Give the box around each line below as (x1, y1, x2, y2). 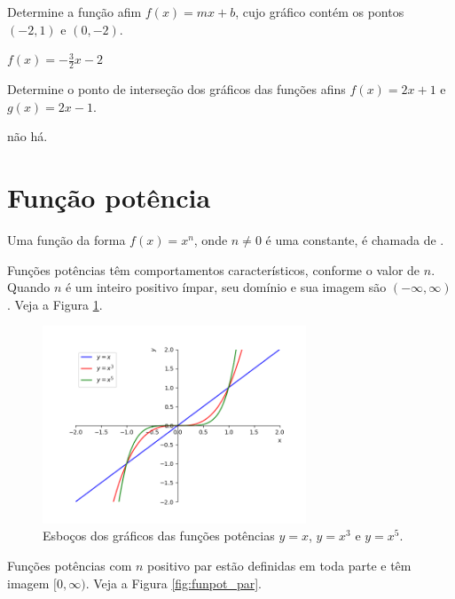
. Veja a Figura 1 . (7, 295, 103, 313)
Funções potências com (7, 556, 132, 575)
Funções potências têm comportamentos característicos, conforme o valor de (7, 260, 420, 279)
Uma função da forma (7, 230, 126, 248)
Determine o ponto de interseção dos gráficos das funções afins (7, 80, 346, 99)
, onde (193, 230, 228, 248)
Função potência (7, 178, 211, 215)
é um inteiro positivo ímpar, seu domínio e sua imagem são (65, 278, 387, 296)
